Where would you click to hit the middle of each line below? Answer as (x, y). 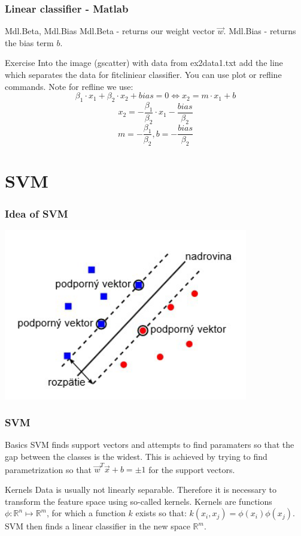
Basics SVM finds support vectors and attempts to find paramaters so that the (150, 445)
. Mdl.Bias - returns (260, 31)
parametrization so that (48, 469)
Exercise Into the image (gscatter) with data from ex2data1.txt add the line (144, 63)
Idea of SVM (37, 213)
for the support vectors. (192, 469)
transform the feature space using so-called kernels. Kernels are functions (139, 501)
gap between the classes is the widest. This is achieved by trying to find (136, 456)
